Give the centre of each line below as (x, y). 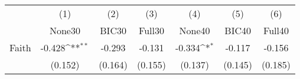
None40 (195, 30)
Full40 (276, 30)
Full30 (151, 30)
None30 (65, 30)
